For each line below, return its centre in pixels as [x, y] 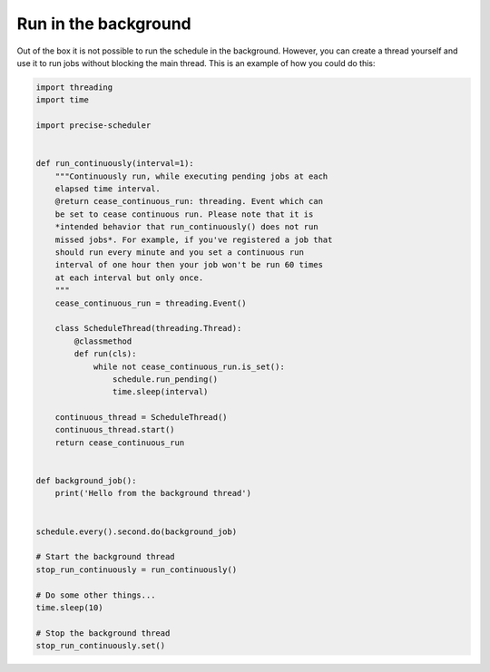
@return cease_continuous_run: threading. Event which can [189, 201]
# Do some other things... [96, 595]
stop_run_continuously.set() [101, 646]
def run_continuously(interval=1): [115, 164]
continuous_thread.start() [115, 430]
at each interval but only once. [129, 278]
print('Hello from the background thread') [153, 493]
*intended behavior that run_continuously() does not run [186, 227]
